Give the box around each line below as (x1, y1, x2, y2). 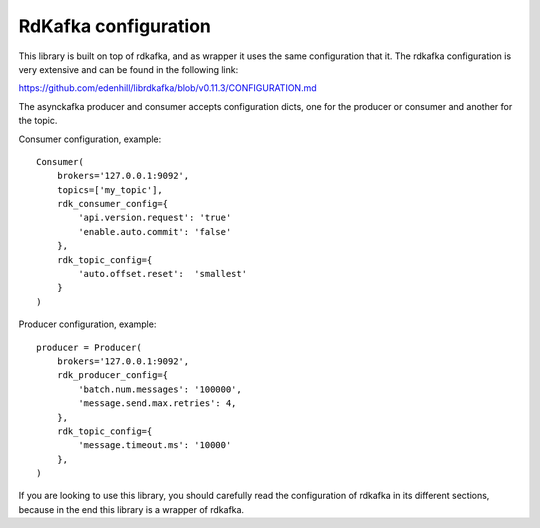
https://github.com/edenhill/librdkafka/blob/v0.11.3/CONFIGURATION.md (18, 82, 317, 94)
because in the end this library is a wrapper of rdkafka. (18, 503, 245, 515)
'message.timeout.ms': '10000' (78, 440, 232, 451)
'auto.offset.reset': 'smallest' (78, 268, 248, 280)
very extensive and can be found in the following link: (18, 63, 239, 75)
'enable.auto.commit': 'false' (78, 226, 232, 237)
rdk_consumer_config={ (56, 198, 169, 210)
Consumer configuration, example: (18, 133, 162, 145)
